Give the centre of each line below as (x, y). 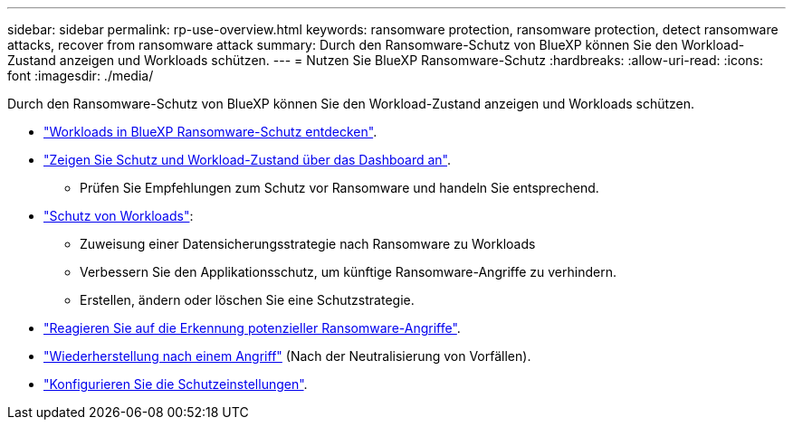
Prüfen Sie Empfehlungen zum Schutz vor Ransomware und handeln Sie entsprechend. (339, 188)
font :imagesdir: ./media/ (81, 76)
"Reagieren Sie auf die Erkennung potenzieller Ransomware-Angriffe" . (252, 328)
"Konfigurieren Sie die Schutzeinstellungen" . (176, 384)
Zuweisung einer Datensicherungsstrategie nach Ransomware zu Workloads (308, 244)
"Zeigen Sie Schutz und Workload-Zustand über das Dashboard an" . (248, 160)
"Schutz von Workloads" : (119, 216)
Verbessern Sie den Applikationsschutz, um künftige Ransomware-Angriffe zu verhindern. (348, 272)
